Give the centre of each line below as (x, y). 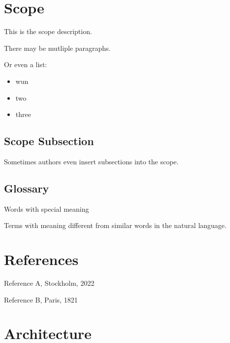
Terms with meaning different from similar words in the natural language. (115, 225)
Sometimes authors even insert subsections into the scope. (91, 161)
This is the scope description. (48, 31)
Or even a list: (26, 64)
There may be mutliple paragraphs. (57, 48)
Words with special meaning (47, 209)
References (41, 259)
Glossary (27, 188)
